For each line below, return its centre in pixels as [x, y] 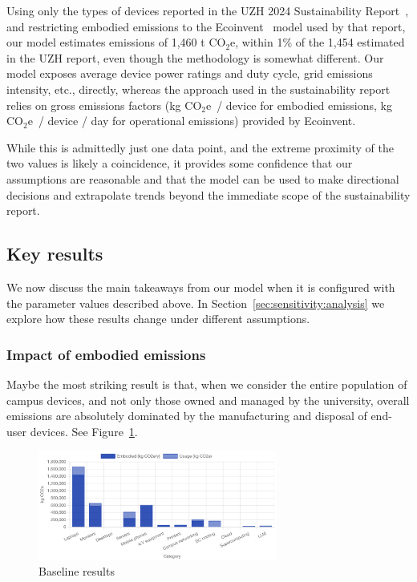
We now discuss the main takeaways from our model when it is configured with [201, 287]
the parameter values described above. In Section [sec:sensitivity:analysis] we [196, 303]
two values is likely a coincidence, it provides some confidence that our [180, 163]
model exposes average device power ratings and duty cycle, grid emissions [190, 73]
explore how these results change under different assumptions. [158, 319]
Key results [55, 254]
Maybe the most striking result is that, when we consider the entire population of [207, 384]
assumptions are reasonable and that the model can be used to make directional [203, 178]
